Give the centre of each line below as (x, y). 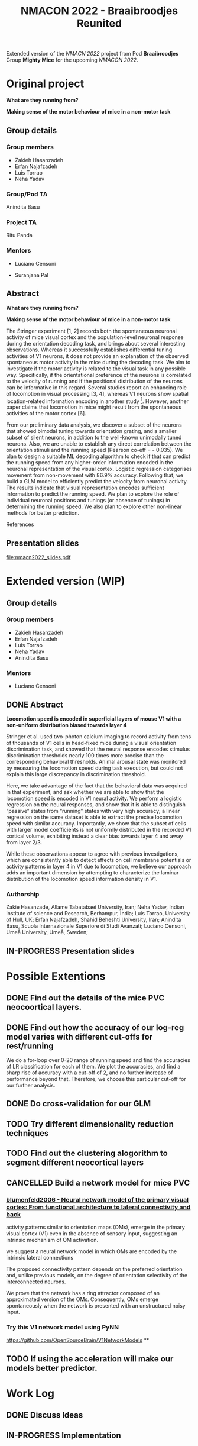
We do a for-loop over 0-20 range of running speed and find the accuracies (98, 1060)
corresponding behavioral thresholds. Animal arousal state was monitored (96, 761)
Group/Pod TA (27, 194)
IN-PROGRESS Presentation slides (70, 951)
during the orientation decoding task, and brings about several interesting (96, 343)
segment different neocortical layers (75, 1163)
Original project (45, 84)
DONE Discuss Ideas (45, 1415)
